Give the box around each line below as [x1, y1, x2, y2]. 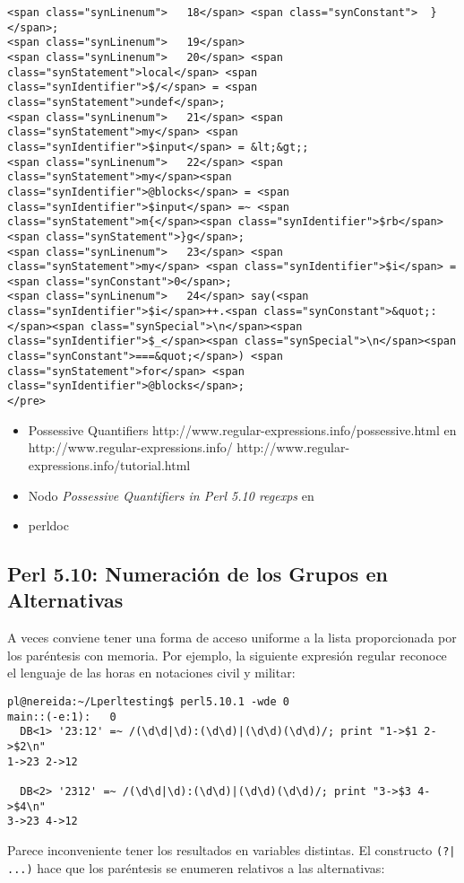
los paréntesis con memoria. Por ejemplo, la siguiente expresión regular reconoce [7, 645, 447, 664]
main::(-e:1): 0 [7, 710, 116, 723]
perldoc [28, 516, 69, 535]
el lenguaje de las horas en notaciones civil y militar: [7, 663, 296, 682]
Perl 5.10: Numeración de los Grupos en [7, 560, 388, 588]
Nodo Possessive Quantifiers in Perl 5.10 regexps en [28, 485, 314, 504]
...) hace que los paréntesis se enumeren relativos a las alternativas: [7, 858, 385, 877]
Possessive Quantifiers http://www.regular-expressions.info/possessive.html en [28, 420, 457, 439]
